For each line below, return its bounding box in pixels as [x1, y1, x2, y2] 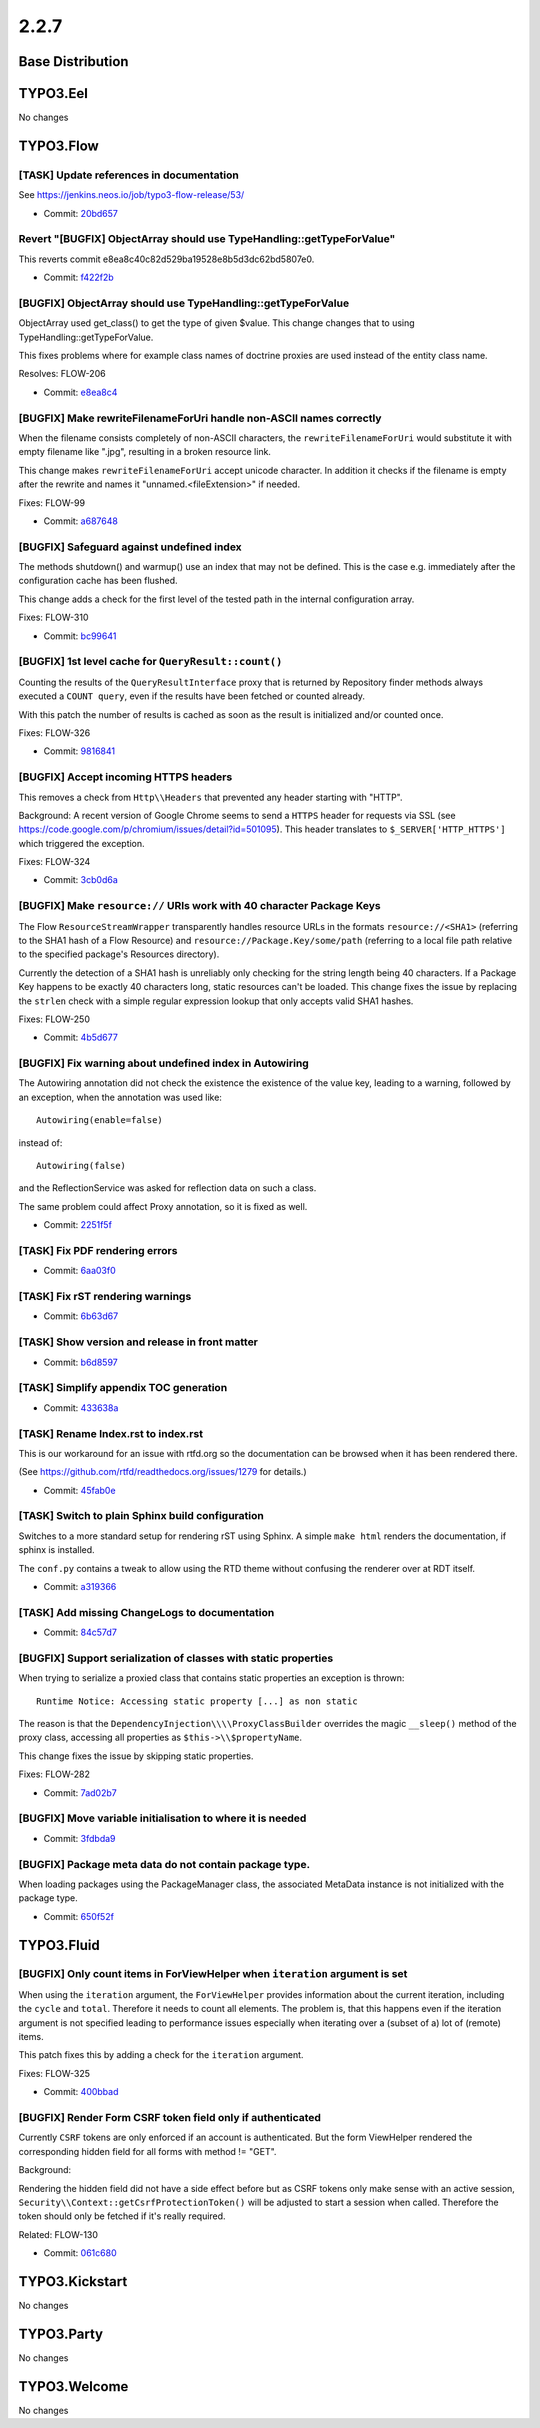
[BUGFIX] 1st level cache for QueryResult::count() [18, 655, 283, 669]
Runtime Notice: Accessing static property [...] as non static [36, 1695, 359, 1707]
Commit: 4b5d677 [43, 1031, 119, 1044]
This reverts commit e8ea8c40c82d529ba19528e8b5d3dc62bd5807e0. [18, 253, 315, 265]
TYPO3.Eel [18, 85, 89, 102]
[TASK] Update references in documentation [18, 168, 239, 182]
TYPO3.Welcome [18, 2378, 129, 2395]
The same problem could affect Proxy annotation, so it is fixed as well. [18, 1200, 308, 1212]
